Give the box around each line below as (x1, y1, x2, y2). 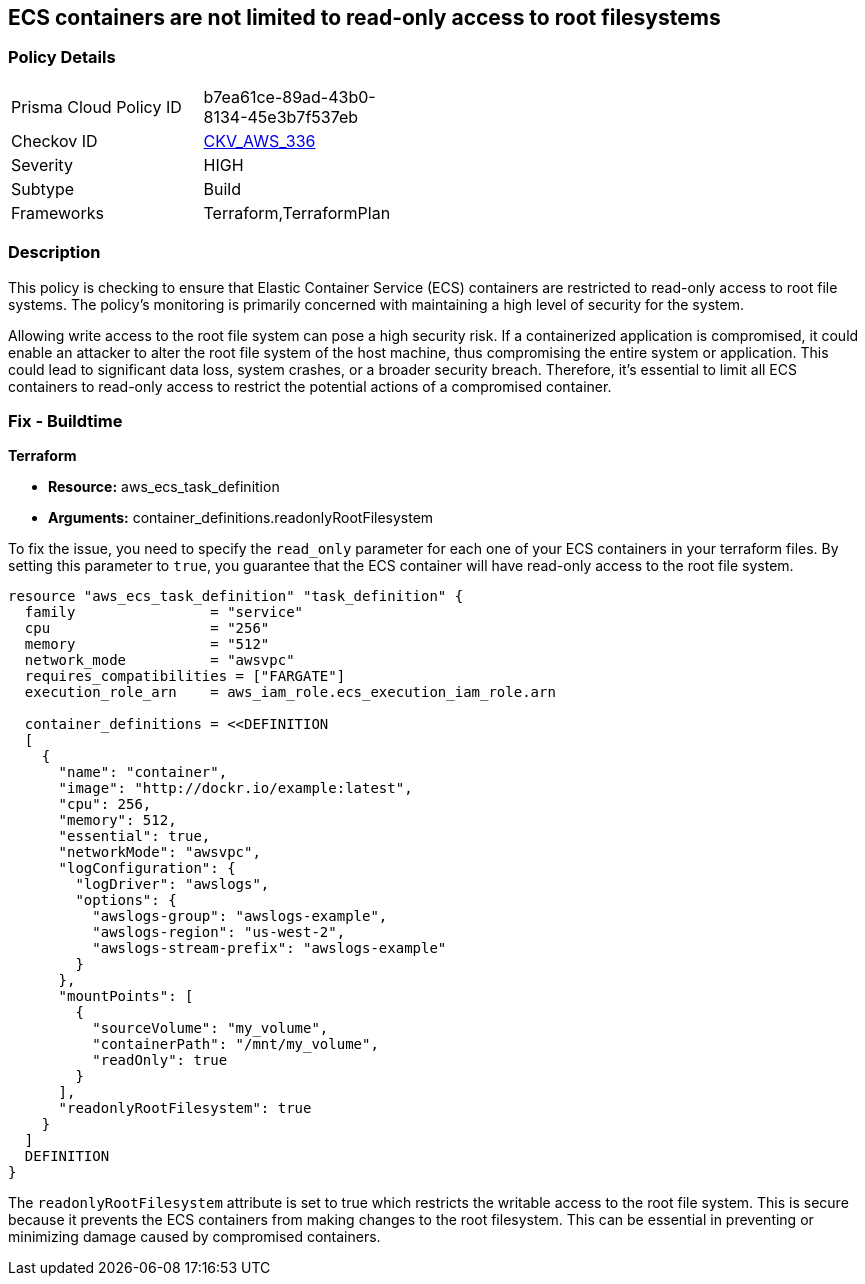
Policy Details (8, 47, 116, 68)
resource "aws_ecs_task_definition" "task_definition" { (8, 588, 464, 605)
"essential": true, (58, 828, 211, 845)
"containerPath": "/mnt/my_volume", (92, 1036, 379, 1053)
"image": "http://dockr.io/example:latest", (58, 780, 413, 797)
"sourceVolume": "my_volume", (92, 1020, 329, 1037)
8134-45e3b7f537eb (203, 106, 359, 127)
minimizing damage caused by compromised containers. (8, 1228, 381, 1246)
